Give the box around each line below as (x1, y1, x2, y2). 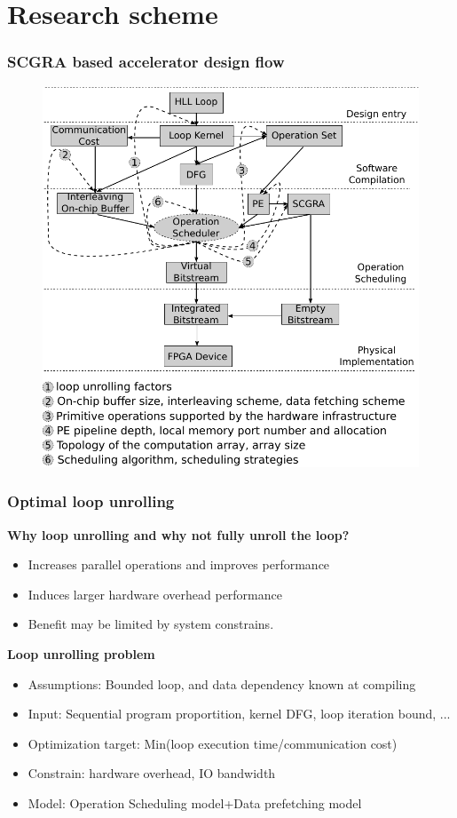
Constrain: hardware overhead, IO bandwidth (28, 764, 276, 782)
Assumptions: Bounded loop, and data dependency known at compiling (28, 674, 416, 693)
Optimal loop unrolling (7, 490, 175, 512)
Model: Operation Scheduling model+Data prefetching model (28, 793, 362, 812)
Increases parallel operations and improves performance (28, 555, 330, 574)
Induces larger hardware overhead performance (28, 584, 282, 603)
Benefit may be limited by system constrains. (28, 615, 274, 633)
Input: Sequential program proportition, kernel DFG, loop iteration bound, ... (28, 704, 451, 723)
